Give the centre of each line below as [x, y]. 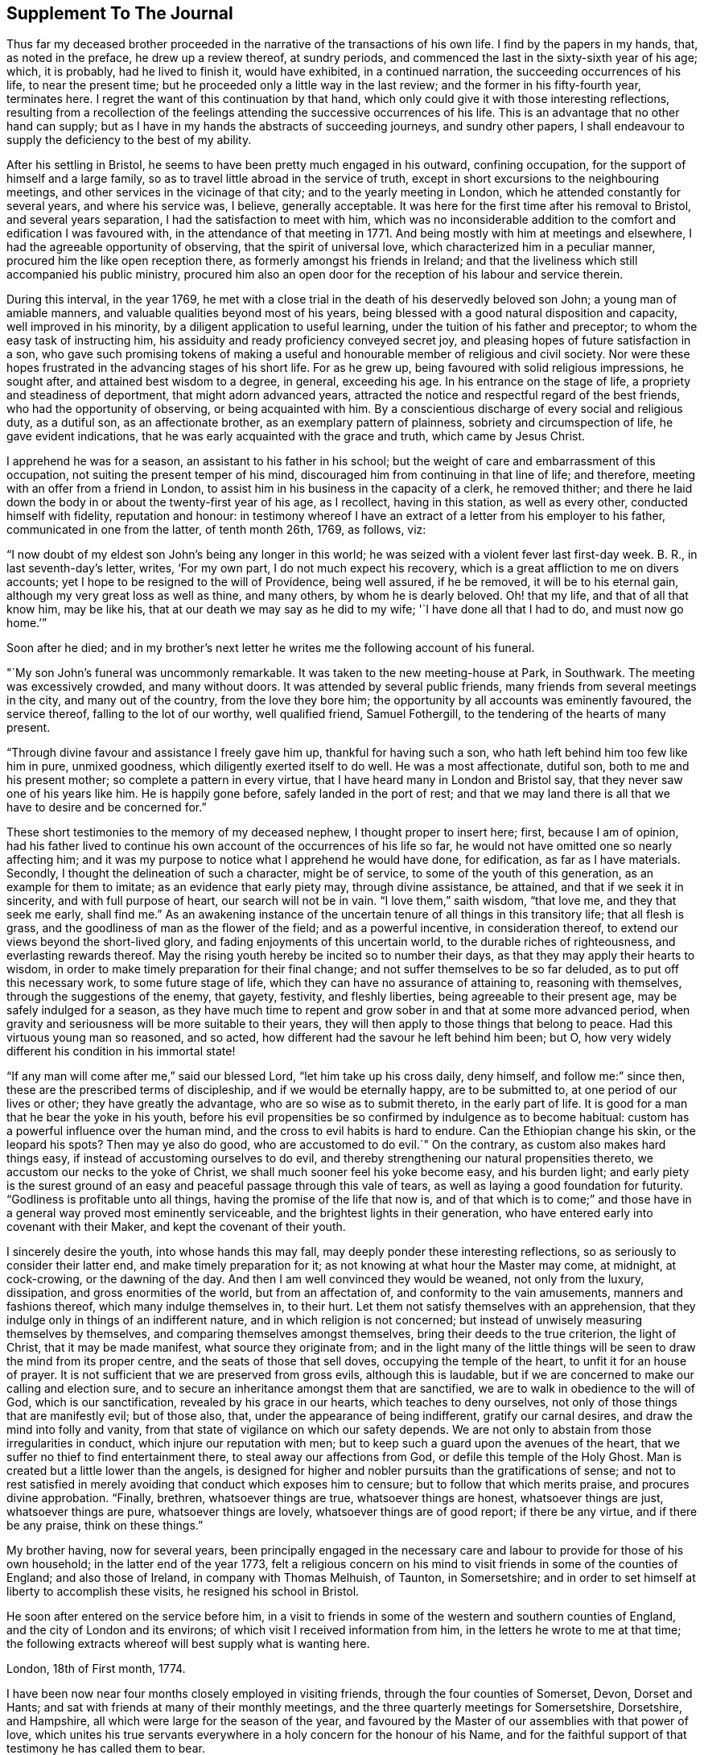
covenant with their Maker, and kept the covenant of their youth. [176, 1227]
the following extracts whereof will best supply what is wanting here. [188, 1644]
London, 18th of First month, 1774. [96, 1669]
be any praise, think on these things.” [105, 1526]
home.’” [27, 623]
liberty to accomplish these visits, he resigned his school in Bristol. [183, 1592]
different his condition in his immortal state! [121, 1051]
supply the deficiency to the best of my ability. [129, 140]
